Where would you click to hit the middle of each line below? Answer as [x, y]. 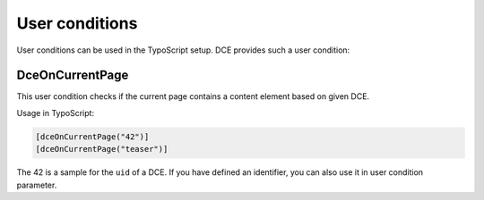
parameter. [37, 185]
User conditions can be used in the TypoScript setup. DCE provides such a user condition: [183, 50]
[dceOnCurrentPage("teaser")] [102, 149]
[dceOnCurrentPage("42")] [92, 137]
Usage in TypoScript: [55, 112]
